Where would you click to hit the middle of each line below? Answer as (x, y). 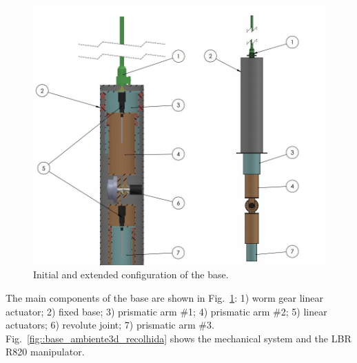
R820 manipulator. (45, 352)
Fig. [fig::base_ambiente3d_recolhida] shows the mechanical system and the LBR (178, 338)
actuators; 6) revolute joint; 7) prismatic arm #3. (110, 325)
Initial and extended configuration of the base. (131, 274)
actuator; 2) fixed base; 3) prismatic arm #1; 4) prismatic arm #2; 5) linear (166, 311)
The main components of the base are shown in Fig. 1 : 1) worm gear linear (164, 298)
